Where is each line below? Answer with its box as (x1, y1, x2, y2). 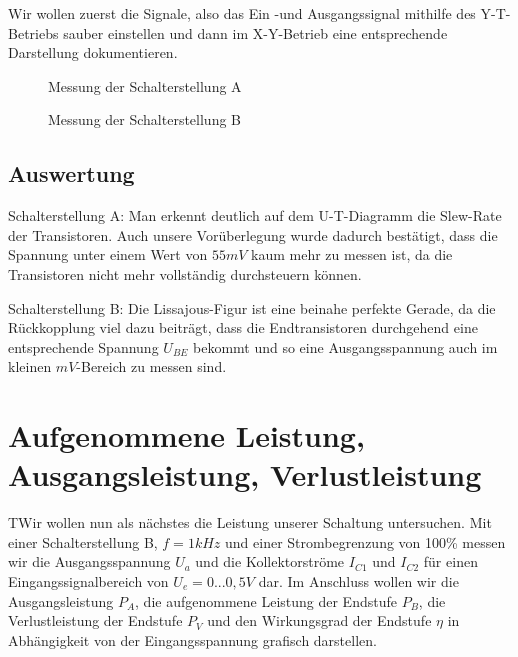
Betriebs (8, 22, 59, 43)
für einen (423, 551, 478, 572)
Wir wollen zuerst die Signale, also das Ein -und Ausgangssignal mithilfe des (8, 3, 476, 23)
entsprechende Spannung (8, 336, 159, 357)
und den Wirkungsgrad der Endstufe (207, 610, 432, 631)
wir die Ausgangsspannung (8, 551, 171, 572)
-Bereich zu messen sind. (76, 356, 227, 377)
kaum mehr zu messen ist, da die (251, 244, 453, 265)
